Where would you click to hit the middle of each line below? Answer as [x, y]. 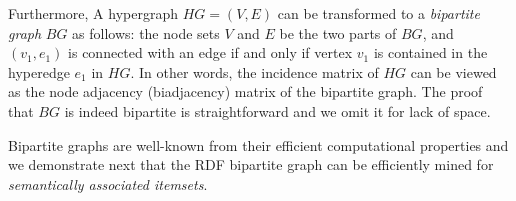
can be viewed [453, 71]
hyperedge [39, 71]
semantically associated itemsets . [108, 183]
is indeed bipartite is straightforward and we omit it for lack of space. [277, 110]
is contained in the [430, 52]
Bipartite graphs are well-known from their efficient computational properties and [258, 144]
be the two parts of [338, 32]
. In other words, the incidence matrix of [254, 71]
